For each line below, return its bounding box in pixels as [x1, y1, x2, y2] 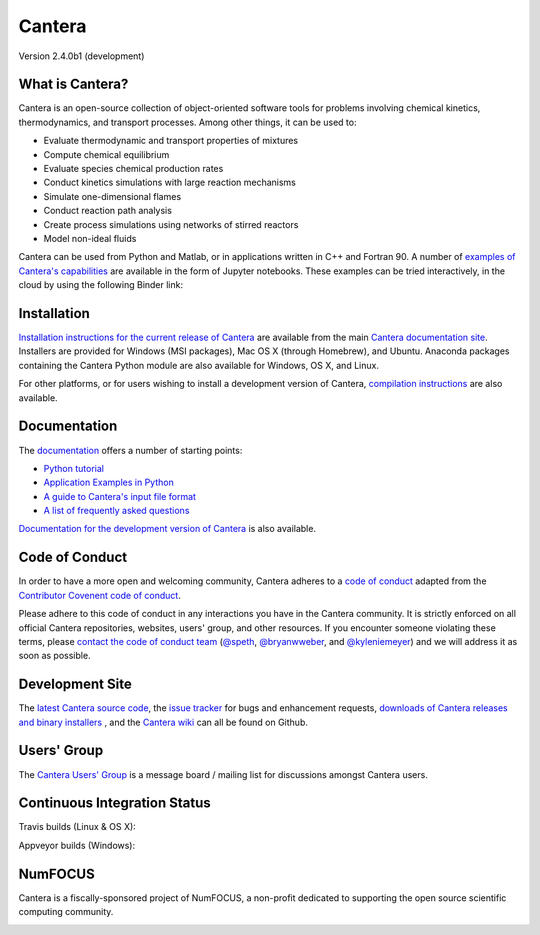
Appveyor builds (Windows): [18, 839, 136, 851]
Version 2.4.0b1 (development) [18, 50, 145, 62]
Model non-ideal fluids [43, 232, 137, 244]
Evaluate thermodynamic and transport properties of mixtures [43, 135, 299, 147]
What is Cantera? [18, 76, 129, 93]
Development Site [18, 676, 132, 693]
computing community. [18, 906, 114, 918]
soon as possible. [18, 650, 91, 662]
